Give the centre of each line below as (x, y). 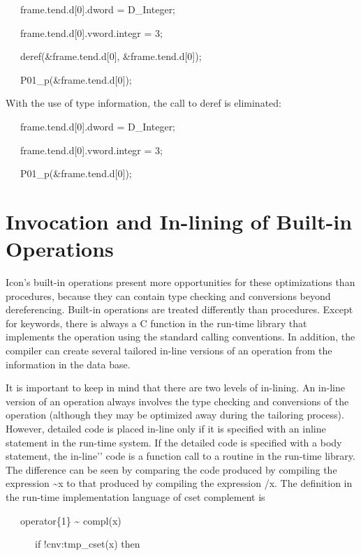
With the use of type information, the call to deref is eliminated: (143, 103)
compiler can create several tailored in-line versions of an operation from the (169, 351)
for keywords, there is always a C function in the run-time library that (156, 323)
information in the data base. (68, 364)
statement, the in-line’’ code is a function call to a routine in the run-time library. (180, 456)
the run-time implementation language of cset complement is (135, 496)
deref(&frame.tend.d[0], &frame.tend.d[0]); (111, 56)
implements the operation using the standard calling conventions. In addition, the (180, 337)
